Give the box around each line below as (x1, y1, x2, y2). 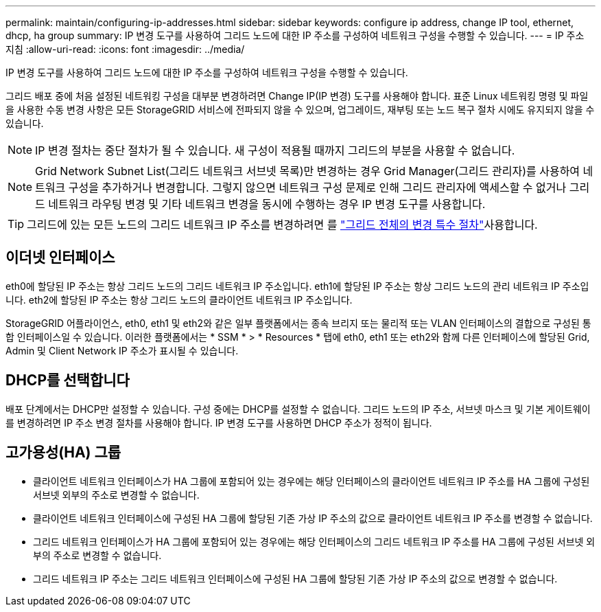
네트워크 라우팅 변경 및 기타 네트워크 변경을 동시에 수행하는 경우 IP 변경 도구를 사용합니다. (48, 197, 486, 211)
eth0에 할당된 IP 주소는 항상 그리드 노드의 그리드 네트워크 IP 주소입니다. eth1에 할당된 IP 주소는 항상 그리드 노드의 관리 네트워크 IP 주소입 (5, 280, 589, 292)
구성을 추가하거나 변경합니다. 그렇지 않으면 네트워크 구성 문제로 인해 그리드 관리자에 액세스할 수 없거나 (68, 181, 567, 194)
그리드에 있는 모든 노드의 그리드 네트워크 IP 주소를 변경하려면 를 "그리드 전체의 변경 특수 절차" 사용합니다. (27, 218, 538, 231)
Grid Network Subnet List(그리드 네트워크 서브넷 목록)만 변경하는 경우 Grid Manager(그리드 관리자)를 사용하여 (35, 164, 580, 178)
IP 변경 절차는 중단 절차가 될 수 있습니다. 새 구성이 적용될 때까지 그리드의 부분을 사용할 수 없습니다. (35, 144, 515, 157)
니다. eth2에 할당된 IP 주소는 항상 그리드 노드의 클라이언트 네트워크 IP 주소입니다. (5, 293, 353, 306)
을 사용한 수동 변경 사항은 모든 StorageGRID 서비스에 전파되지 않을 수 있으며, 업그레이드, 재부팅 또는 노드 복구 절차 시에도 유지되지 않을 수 (5, 104, 595, 115)
